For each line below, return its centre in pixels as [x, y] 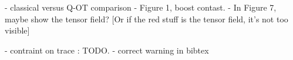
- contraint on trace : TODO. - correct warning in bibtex [107, 50]
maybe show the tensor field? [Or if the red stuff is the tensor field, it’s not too [146, 19]
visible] [17, 30]
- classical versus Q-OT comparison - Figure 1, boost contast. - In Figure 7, [141, 7]
